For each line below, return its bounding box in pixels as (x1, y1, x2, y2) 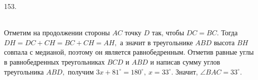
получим (67, 66, 94, 77)
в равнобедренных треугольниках (4, 56, 105, 67)
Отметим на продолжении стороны (4, 27, 110, 38)
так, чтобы (151, 27, 184, 38)
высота (213, 37, 235, 47)
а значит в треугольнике (120, 37, 193, 47)
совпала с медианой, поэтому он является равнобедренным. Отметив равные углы (4, 47, 254, 57)
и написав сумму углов (150, 56, 220, 67)
